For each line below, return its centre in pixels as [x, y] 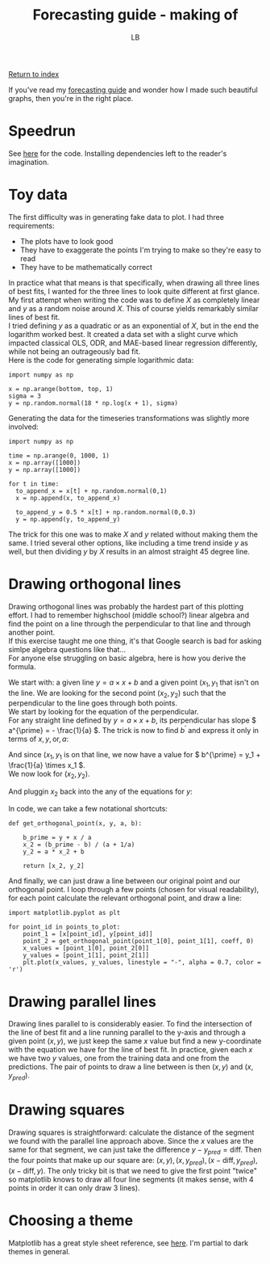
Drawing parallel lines [83, 1002]
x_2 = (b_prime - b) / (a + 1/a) [79, 845]
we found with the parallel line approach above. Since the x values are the [131, 1141]
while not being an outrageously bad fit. [75, 351]
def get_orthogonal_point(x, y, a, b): [75, 824]
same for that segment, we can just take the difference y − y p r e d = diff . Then [135, 1151]
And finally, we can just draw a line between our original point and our [124, 881]
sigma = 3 [25, 396]
